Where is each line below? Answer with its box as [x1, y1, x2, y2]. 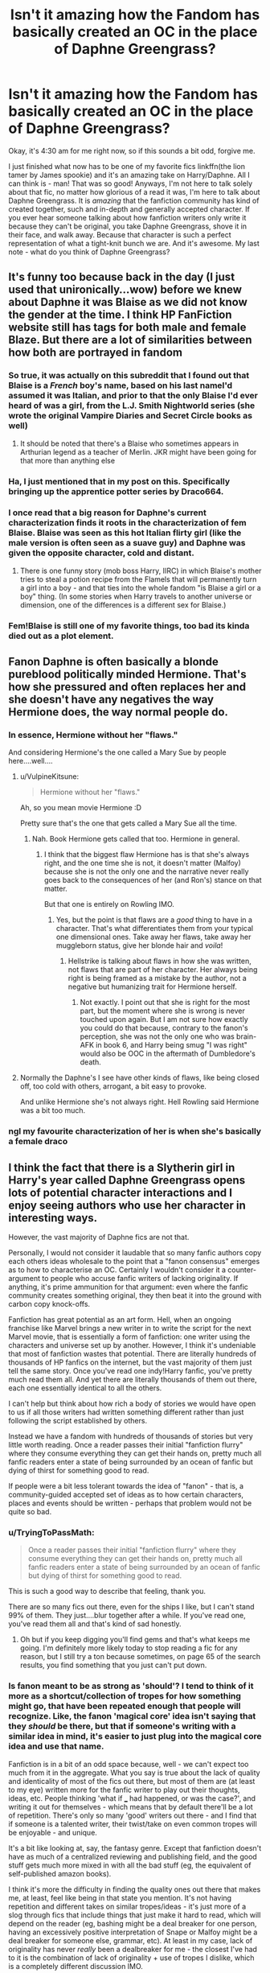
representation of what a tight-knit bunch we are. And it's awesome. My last [8, 238, 260, 248]
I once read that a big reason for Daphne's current [8, 507, 207, 518]
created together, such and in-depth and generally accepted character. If [8, 204, 251, 214]
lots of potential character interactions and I [8, 1185, 233, 1200]
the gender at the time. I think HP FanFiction [8, 308, 232, 322]
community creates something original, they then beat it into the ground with [8, 1291, 262, 1300]
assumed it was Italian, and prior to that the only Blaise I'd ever [8, 390, 259, 402]
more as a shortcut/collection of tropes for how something [8, 1691, 241, 1702]
